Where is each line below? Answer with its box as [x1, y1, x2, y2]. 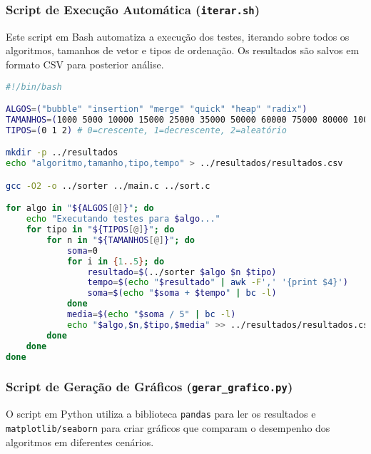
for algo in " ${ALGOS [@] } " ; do [6, 203, 154, 214]
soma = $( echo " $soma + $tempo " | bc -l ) [87, 288, 277, 299]
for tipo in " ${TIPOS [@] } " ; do [26, 225, 175, 235]
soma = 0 [66, 245, 98, 256]
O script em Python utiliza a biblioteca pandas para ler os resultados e [6, 406, 316, 421]
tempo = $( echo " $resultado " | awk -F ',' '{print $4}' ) [87, 277, 348, 288]
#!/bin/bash [6, 81, 62, 92]
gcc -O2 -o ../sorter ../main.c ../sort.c [6, 180, 210, 191]
